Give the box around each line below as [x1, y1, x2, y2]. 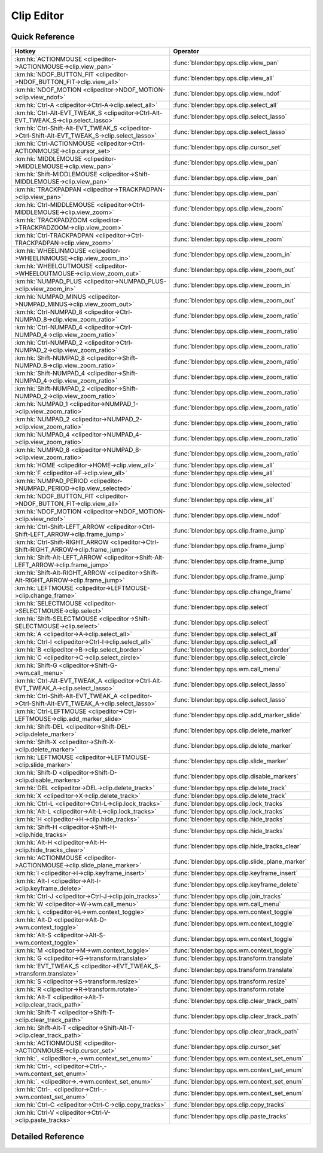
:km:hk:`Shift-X [14, 738, 57, 747]
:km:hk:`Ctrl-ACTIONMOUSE [14, 139, 95, 148]
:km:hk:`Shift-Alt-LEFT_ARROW [14, 553, 102, 562]
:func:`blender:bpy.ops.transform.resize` [173, 977, 287, 986]
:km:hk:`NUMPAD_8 [14, 446, 70, 454]
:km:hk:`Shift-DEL [14, 723, 65, 731]
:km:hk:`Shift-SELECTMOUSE [14, 614, 98, 623]
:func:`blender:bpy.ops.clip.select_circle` [173, 653, 288, 662]
